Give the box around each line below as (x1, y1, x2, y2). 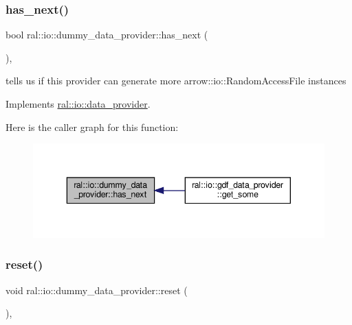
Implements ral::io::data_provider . (5, 97, 151, 110)
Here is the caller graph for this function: (5, 119, 179, 134)
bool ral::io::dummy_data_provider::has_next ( (5, 27, 208, 42)
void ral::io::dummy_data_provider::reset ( (5, 282, 188, 297)
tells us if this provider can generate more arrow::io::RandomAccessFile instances (5, 73, 346, 88)
